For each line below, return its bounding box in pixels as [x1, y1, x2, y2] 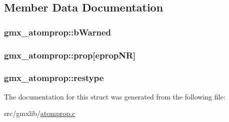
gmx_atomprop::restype [4, 71, 104, 84]
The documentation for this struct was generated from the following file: [4, 91, 225, 101]
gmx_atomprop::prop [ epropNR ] [4, 48, 136, 61]
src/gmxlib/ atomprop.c [4, 108, 75, 118]
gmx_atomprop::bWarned [4, 25, 111, 38]
